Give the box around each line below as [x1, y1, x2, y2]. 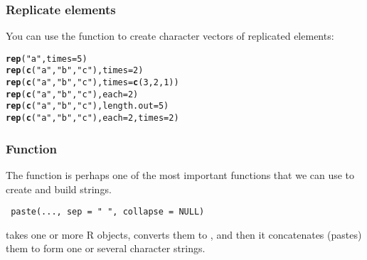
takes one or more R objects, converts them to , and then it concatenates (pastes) [6, 227, 362, 242]
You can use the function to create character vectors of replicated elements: [6, 28, 334, 43]
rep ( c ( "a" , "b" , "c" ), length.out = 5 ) [6, 101, 169, 112]
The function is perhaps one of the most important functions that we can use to [6, 167, 355, 182]
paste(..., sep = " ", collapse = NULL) [11, 207, 205, 217]
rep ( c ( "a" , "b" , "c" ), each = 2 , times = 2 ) [6, 113, 179, 124]
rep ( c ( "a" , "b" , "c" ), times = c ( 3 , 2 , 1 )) [6, 77, 179, 88]
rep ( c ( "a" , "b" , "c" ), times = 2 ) [6, 65, 144, 76]
